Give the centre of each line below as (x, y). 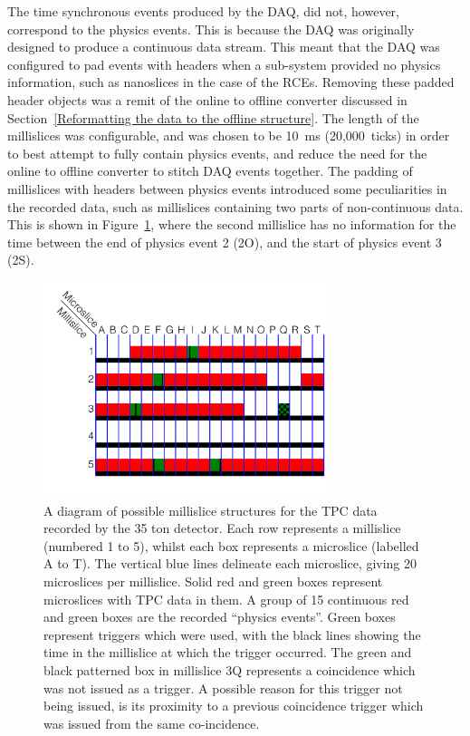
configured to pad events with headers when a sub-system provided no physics (224, 64)
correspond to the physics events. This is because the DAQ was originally (211, 29)
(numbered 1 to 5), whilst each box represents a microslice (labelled (231, 545)
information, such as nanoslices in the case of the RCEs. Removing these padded (231, 82)
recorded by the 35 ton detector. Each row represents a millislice (222, 528)
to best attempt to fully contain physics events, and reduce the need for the (217, 153)
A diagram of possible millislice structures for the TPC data (211, 510)
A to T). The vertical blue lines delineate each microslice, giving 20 (230, 563)
